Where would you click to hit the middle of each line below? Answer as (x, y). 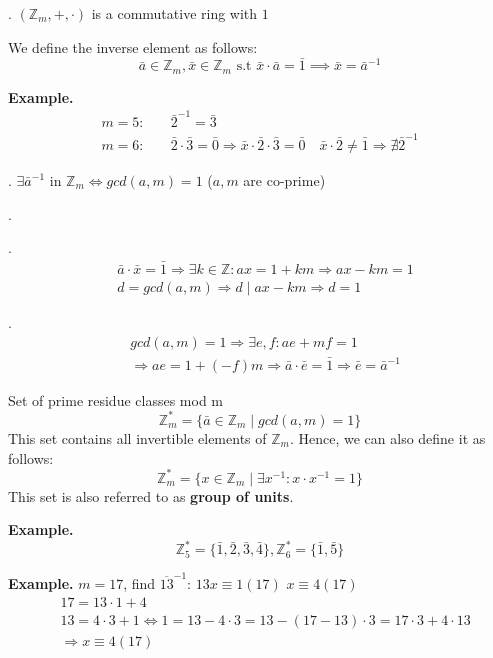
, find (139, 583)
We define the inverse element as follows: (133, 46)
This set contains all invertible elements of (137, 437)
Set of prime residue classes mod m (116, 399)
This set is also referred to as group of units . (151, 495)
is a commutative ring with (174, 13)
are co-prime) (284, 179)
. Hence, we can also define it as (387, 437)
